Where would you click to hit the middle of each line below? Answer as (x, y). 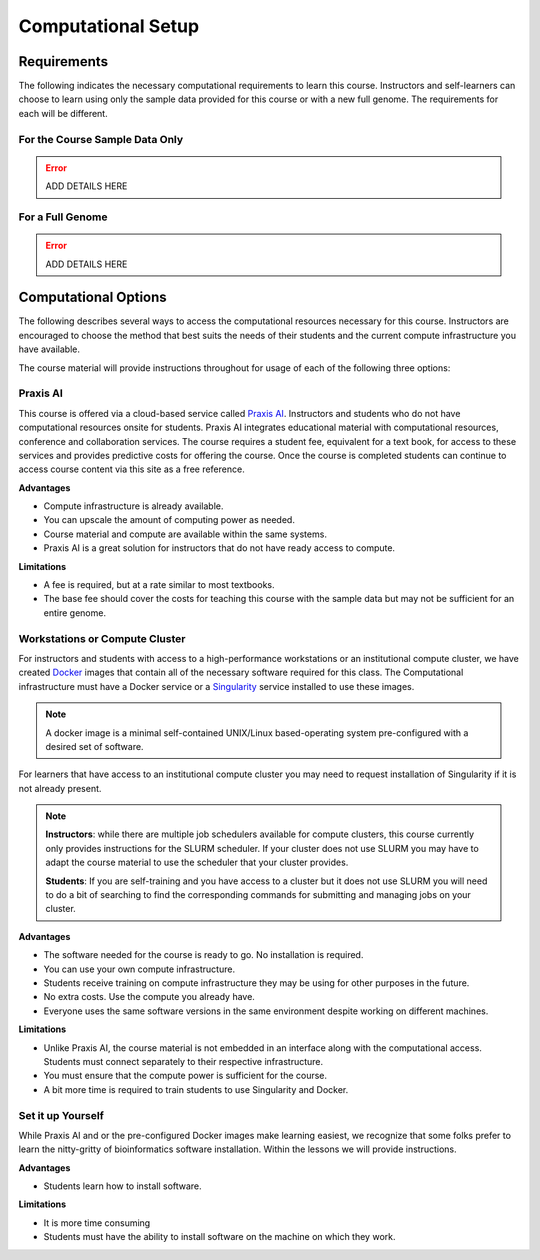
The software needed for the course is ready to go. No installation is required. (203, 955)
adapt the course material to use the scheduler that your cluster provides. (197, 862)
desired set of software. (94, 746)
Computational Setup (109, 26)
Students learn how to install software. (122, 1186)
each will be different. (63, 113)
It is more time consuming (97, 1222)
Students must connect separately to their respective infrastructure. (183, 1061)
